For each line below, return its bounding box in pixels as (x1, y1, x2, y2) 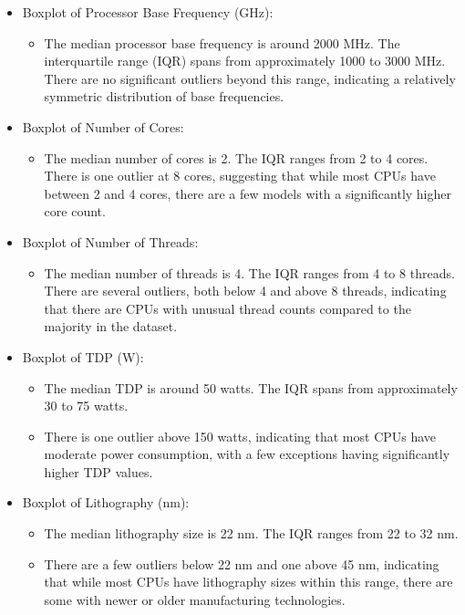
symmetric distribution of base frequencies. (44, 87, 284, 106)
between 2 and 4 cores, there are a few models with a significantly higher (44, 183, 451, 203)
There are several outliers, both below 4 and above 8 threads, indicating (44, 281, 447, 300)
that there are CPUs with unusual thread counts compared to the (44, 298, 411, 318)
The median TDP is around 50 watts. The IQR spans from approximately (44, 378, 458, 397)
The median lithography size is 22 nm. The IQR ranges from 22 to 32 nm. (44, 524, 459, 543)
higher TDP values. (44, 462, 153, 481)
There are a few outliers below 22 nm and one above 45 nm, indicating (44, 554, 439, 573)
